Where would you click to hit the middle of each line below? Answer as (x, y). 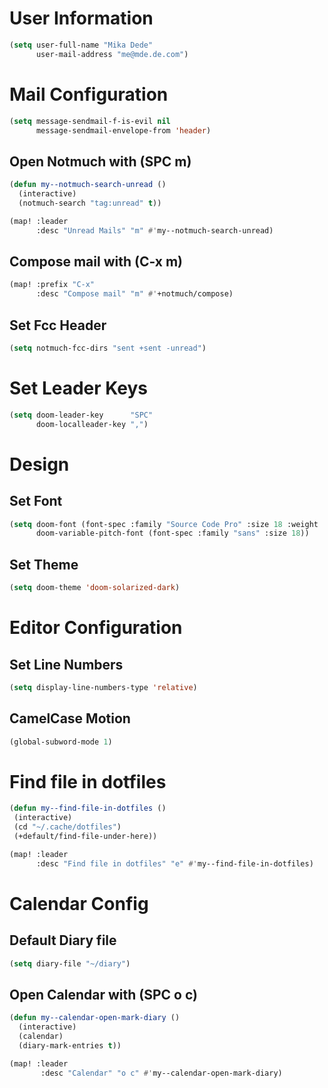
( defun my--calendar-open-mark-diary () (95, 1018)
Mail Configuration (89, 94)
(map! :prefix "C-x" (52, 285)
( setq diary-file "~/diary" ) (70, 963)
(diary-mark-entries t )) (70, 1046)
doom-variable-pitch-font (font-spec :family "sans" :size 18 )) (172, 533)
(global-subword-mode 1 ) (61, 742)
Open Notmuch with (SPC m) (100, 161)
